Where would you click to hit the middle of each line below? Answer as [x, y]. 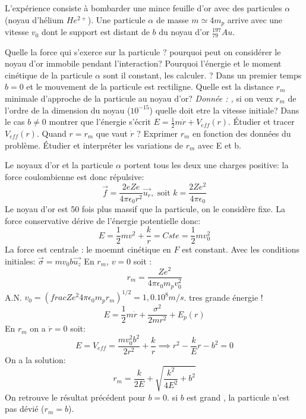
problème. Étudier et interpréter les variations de [94, 145]
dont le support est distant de [96, 32]
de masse [172, 19]
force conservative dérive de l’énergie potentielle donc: [103, 220]
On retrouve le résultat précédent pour [75, 397]
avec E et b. [220, 145]
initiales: [20, 261]
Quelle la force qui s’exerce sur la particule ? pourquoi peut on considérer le [143, 51]
